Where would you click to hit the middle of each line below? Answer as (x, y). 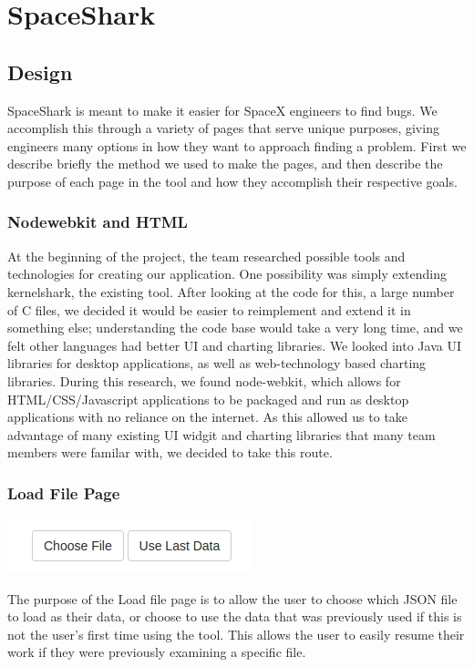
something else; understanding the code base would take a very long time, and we (235, 328)
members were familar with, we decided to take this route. (170, 452)
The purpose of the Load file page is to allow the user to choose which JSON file (232, 598)
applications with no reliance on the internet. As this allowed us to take (208, 417)
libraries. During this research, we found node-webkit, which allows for (204, 380)
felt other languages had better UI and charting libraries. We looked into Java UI (234, 345)
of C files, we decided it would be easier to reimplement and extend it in (209, 309)
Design (40, 72)
